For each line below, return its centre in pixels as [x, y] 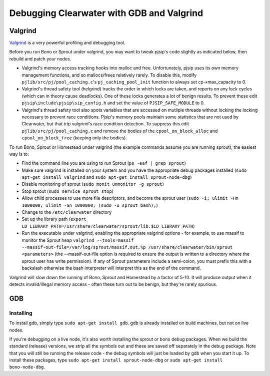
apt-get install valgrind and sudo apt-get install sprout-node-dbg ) [107, 177]
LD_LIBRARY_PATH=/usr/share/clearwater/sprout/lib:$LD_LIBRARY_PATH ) [108, 226]
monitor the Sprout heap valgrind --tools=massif [78, 240]
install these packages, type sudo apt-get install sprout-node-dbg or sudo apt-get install [116, 360]
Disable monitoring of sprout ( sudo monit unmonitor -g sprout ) [93, 184]
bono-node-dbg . [27, 367]
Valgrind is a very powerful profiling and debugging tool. [67, 43]
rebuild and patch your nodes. [40, 59]
